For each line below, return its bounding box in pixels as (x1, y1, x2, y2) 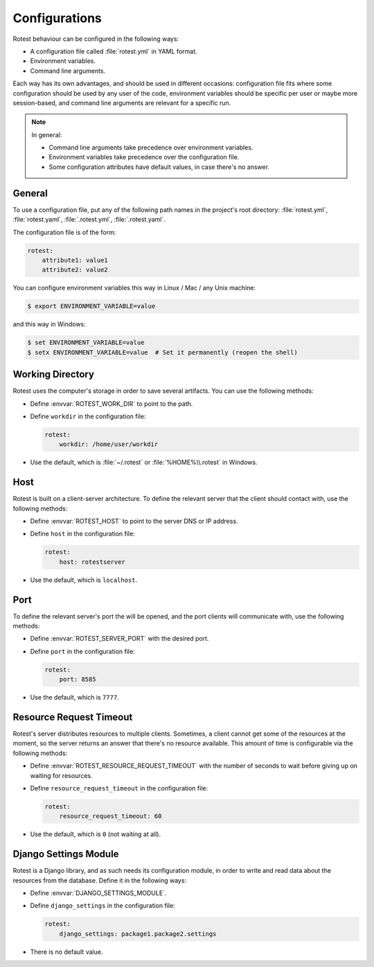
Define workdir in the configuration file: (30, 412, 146, 420)
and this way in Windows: (12, 320, 86, 328)
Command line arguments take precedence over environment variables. (48, 143, 253, 152)
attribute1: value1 (42, 256, 109, 264)
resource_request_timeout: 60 (59, 813, 162, 820)
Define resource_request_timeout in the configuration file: (30, 784, 208, 792)
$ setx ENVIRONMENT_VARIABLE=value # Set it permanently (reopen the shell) (27, 348, 298, 356)
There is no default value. (30, 948, 103, 956)
